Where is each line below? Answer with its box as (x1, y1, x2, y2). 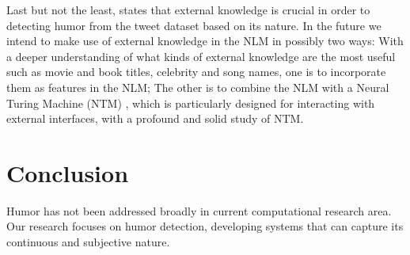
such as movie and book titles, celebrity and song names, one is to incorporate (6, 63, 386, 80)
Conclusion (6, 156, 129, 188)
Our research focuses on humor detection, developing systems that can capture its (6, 218, 404, 234)
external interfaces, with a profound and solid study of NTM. (6, 110, 304, 127)
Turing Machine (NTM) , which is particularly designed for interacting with (6, 94, 375, 111)
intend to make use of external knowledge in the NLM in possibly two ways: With (6, 32, 404, 49)
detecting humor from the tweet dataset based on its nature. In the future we (6, 17, 382, 33)
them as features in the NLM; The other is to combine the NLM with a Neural (6, 78, 389, 95)
